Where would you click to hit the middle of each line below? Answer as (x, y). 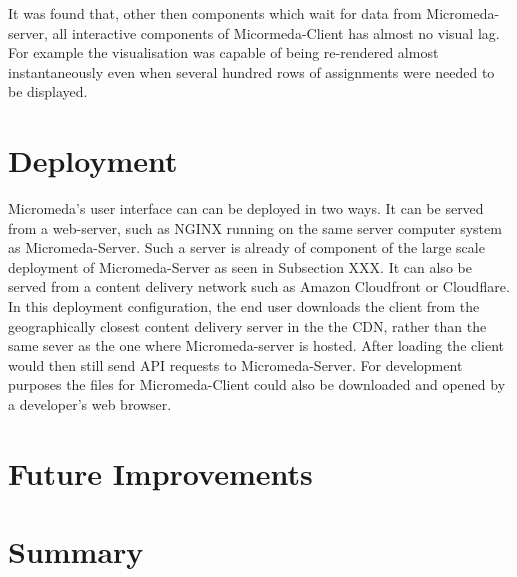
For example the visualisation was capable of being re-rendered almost (223, 52)
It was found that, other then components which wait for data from (215, 13)
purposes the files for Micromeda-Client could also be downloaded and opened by (257, 384)
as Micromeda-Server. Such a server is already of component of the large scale (246, 247)
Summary (76, 551)
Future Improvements (160, 472)
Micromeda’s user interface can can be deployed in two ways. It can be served (246, 208)
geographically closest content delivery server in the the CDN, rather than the (247, 325)
